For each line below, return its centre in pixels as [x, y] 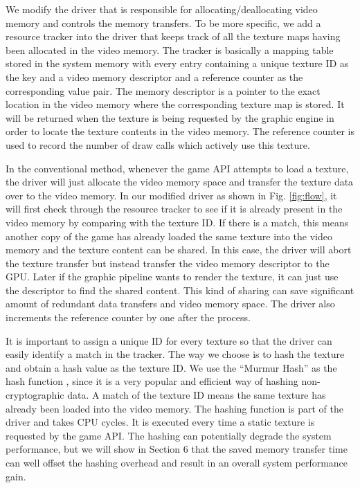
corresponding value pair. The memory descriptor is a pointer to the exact [163, 90]
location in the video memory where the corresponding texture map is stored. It [175, 104]
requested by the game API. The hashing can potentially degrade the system [169, 435]
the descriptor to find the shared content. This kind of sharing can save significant [180, 290]
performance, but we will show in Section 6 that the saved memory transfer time [177, 449]
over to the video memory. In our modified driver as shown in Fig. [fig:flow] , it [171, 195]
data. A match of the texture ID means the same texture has [197, 395]
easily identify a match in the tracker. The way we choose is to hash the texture [175, 354]
